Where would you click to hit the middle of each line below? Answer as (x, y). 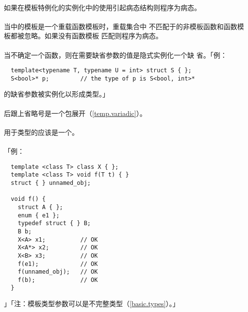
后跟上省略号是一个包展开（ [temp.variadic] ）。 (75, 113)
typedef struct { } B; (54, 223)
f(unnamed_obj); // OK (58, 272)
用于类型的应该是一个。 (41, 132)
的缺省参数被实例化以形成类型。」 (57, 94)
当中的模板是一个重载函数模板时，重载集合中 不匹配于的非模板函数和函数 (121, 26)
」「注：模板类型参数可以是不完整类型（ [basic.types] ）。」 (92, 304)
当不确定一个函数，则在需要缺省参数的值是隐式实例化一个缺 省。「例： (116, 55)
